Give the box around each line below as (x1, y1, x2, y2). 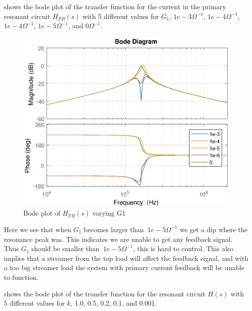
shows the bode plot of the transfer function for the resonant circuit (4, 288, 206, 298)
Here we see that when (4, 224, 71, 234)
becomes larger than (84, 224, 144, 234)
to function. (4, 272, 39, 282)
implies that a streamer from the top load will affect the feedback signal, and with (4, 253, 249, 263)
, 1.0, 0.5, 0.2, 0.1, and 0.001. (70, 298, 157, 308)
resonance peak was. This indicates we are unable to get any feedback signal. (4, 234, 233, 244)
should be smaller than (31, 243, 100, 254)
